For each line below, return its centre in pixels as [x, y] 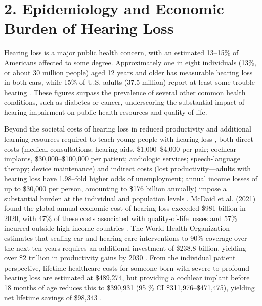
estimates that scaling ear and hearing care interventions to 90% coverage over [126, 238]
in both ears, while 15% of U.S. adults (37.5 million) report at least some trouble [129, 82]
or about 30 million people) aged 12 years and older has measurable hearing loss [128, 72]
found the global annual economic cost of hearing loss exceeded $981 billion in [125, 208]
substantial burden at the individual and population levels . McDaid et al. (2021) [130, 198]
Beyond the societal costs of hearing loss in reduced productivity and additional [128, 129]
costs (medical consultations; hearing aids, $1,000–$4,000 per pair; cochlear [120, 148]
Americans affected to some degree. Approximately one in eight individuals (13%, [130, 62]
